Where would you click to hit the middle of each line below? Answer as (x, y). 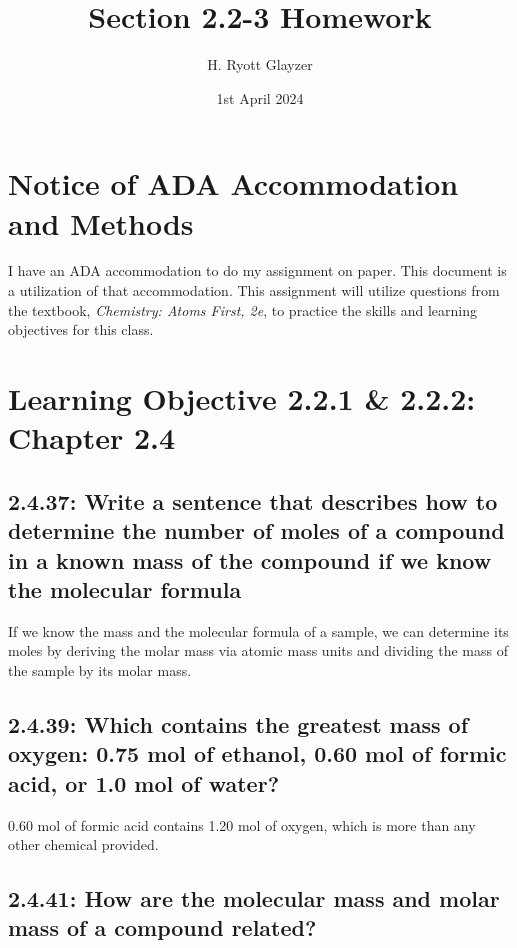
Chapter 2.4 (92, 437)
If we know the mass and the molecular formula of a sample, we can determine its (258, 630)
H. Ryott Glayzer (260, 64)
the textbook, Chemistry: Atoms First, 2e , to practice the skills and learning (242, 309)
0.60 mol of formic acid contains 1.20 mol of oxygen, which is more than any (242, 824)
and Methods (101, 222)
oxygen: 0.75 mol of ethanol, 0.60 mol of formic (257, 753)
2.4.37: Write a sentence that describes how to (253, 500)
